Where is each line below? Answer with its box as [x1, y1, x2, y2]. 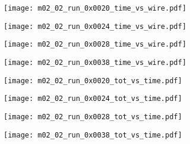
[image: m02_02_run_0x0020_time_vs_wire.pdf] [4, 4, 186, 12]
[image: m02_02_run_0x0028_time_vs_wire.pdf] [4, 40, 186, 49]
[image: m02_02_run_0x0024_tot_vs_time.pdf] [4, 94, 182, 103]
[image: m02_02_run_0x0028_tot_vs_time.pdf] [4, 112, 182, 121]
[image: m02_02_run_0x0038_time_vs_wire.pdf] [4, 58, 186, 67]
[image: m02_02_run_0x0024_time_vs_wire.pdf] [4, 22, 186, 31]
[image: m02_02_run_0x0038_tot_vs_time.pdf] [4, 130, 182, 139]
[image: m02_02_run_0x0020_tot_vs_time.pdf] [4, 76, 182, 85]
